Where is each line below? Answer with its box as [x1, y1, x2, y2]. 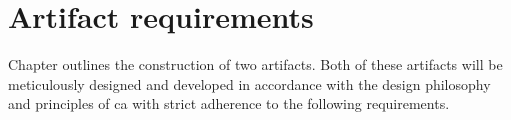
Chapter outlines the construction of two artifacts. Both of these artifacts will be [8, 54, 503, 75]
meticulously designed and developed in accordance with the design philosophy [8, 73, 491, 94]
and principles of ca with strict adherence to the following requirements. [8, 93, 450, 114]
